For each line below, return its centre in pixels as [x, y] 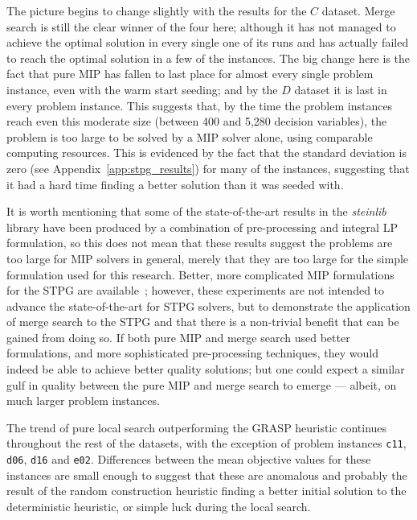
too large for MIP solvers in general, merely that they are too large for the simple [208, 258]
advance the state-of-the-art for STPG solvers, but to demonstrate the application [208, 305]
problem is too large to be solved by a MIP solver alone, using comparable [190, 136]
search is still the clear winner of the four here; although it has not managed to [201, 26]
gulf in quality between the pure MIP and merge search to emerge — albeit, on [202, 384]
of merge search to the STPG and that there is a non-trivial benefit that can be [203, 322]
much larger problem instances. [83, 400]
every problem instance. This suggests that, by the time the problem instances [200, 105]
